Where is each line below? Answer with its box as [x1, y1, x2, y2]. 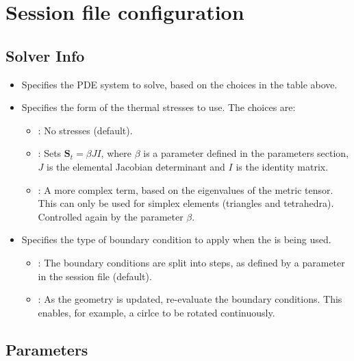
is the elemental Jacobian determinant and [47, 159, 225, 173]
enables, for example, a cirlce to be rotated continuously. [38, 305, 275, 319]
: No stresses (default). [38, 123, 133, 137]
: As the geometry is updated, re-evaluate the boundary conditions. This [38, 292, 342, 306]
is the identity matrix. [236, 159, 329, 173]
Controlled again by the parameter [38, 209, 184, 223]
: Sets [38, 146, 62, 160]
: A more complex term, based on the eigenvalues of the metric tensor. [38, 182, 333, 197]
